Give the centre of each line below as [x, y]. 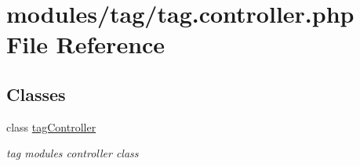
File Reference [86, 44]
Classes [36, 94]
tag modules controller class [73, 153]
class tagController [51, 126]
